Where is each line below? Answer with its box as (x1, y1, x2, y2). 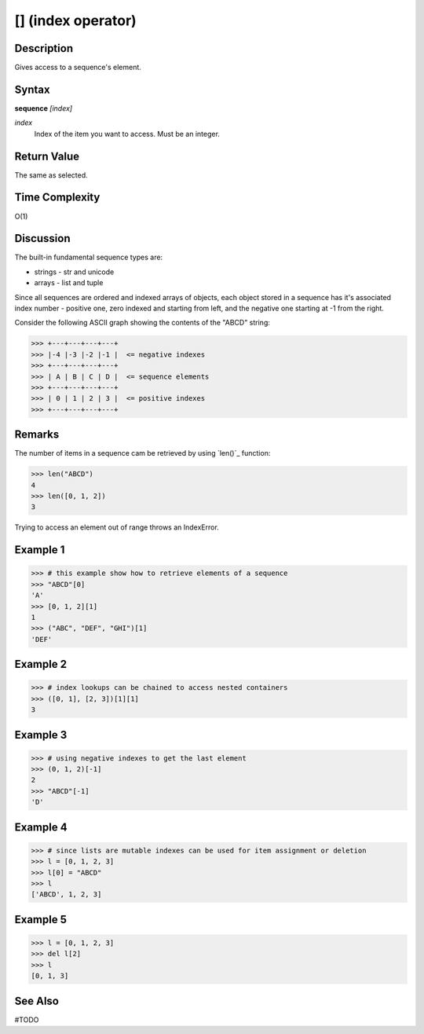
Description (14, 42, 74, 55)
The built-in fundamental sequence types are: (14, 252, 163, 262)
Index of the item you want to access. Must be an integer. (34, 129, 220, 138)
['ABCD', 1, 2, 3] (31, 890, 102, 899)
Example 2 (14, 658, 67, 671)
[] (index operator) (14, 12, 137, 29)
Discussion (14, 232, 71, 245)
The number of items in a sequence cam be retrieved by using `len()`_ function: (14, 449, 271, 458)
